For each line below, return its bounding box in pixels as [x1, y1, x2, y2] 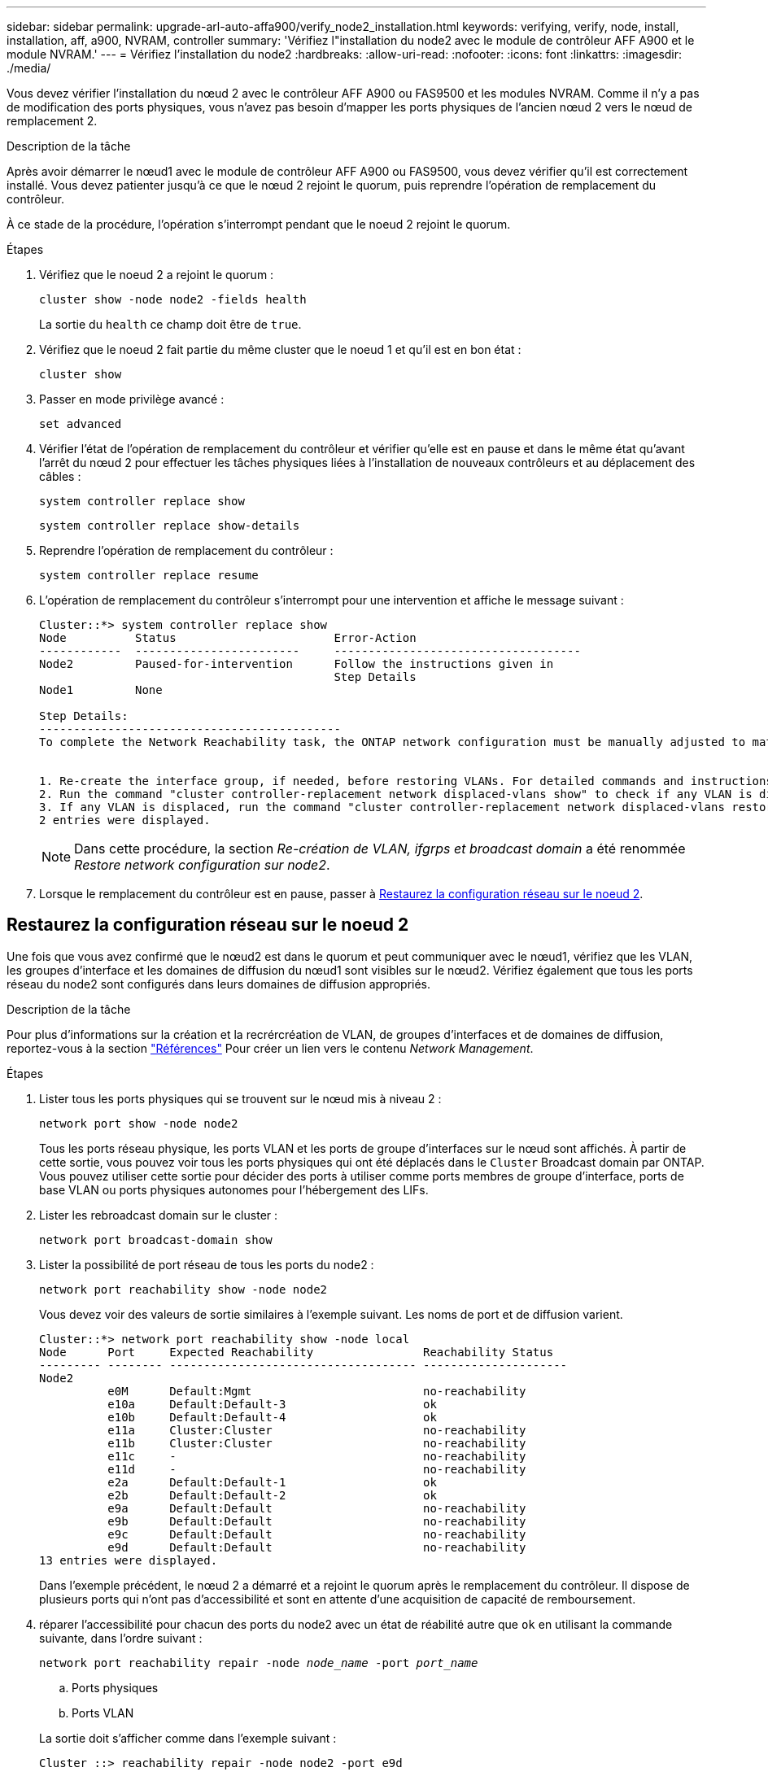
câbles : [39, 469, 81, 483]
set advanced [39, 417, 122, 430]
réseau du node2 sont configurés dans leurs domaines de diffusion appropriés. [7, 976, 431, 991]
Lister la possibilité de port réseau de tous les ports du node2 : [39, 1257, 374, 1272]
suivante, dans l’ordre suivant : [39, 1630, 203, 1645]
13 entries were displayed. [39, 1553, 218, 1567]
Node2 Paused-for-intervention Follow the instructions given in [39, 657, 554, 670]
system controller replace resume [39, 569, 259, 582]
